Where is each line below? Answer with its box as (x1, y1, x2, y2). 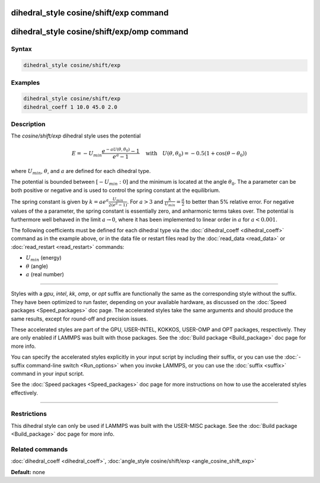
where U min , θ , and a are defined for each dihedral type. (11, 167, 151, 176)
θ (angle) (25, 263, 49, 270)
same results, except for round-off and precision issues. (11, 315, 148, 322)
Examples (11, 78, 40, 87)
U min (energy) (25, 254, 62, 263)
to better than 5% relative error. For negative (185, 198, 295, 205)
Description (11, 120, 46, 129)
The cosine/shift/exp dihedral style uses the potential (11, 132, 141, 139)
